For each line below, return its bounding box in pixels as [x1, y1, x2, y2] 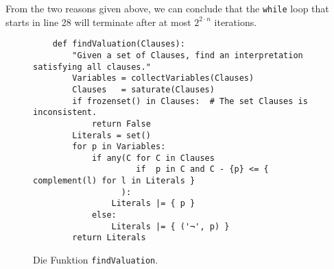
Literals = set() [72, 130, 151, 140]
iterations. [214, 14, 257, 29]
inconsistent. [33, 107, 97, 118]
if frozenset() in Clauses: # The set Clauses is [72, 96, 308, 106]
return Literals [72, 233, 146, 243]
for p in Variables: [72, 142, 166, 152]
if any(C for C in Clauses [91, 153, 215, 163]
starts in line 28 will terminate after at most [5, 14, 191, 29]
